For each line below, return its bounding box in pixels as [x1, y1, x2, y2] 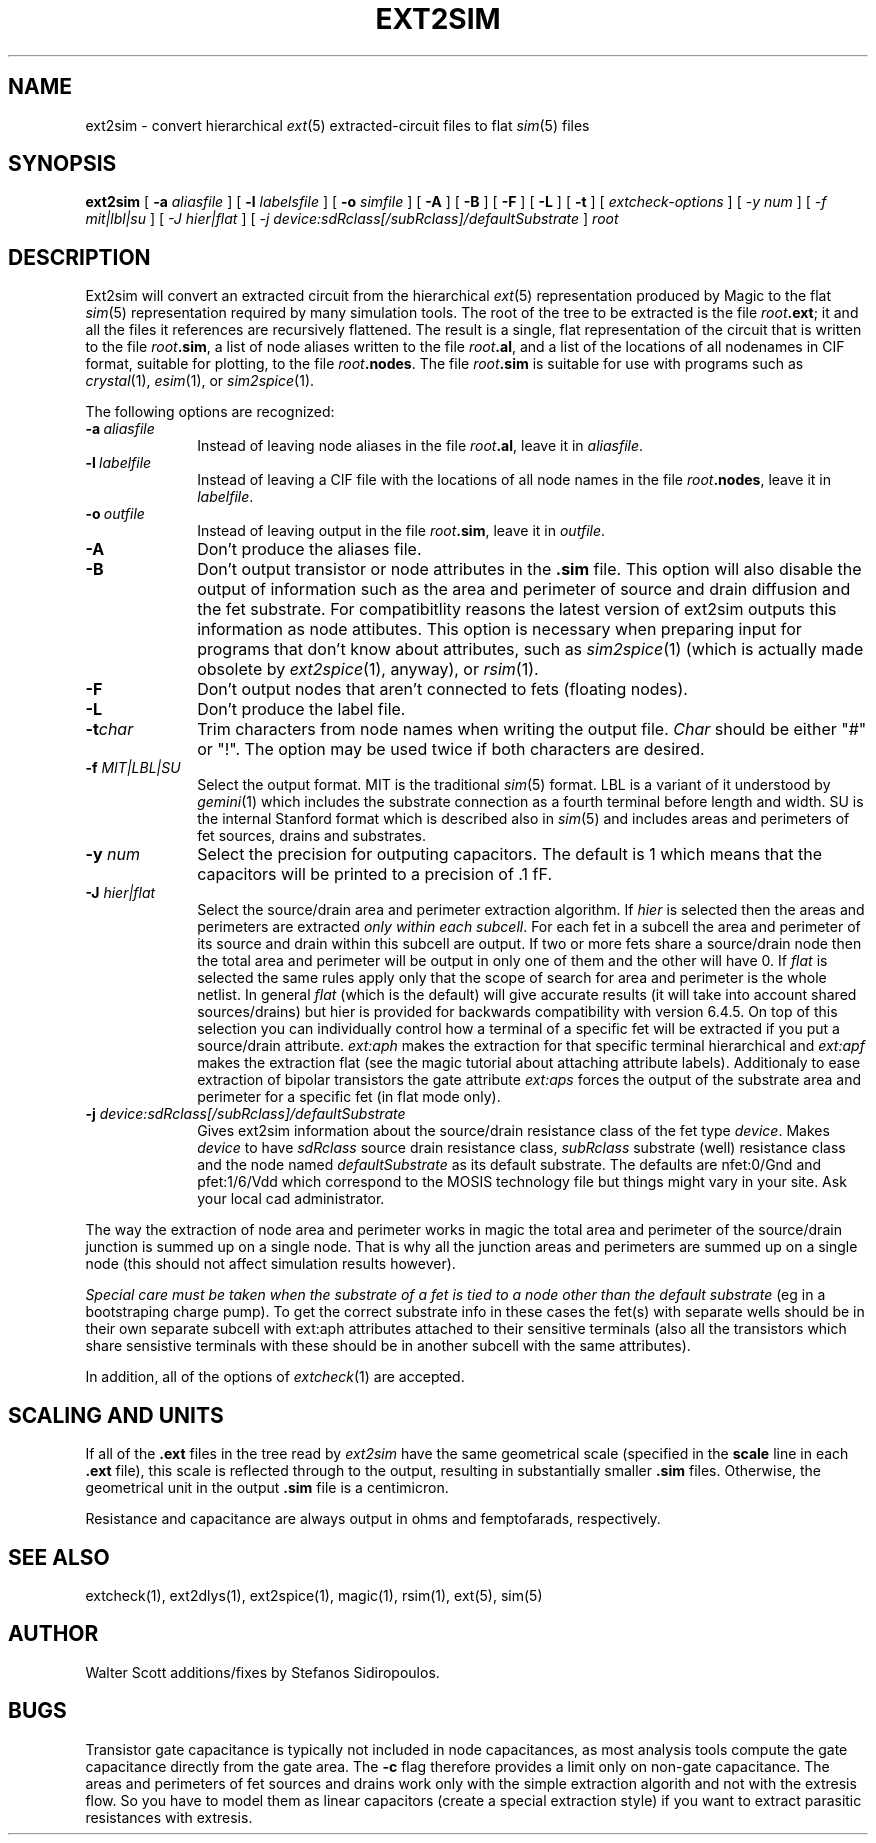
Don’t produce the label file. [197, 699, 406, 720]
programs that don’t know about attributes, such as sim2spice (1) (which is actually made [197, 639, 864, 660]
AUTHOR [8, 1621, 99, 1647]
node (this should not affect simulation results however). [85, 1255, 456, 1273]
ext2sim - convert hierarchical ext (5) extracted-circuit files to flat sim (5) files [85, 116, 590, 134]
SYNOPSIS [8, 151, 117, 177]
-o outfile [85, 505, 145, 523]
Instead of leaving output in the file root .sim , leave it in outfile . [197, 522, 606, 540]
